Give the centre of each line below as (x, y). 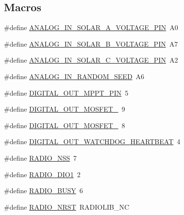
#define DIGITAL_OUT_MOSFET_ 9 (65, 109)
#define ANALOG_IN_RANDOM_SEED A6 (74, 76)
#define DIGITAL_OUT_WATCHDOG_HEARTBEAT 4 (92, 141)
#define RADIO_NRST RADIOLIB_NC (67, 207)
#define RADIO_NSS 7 (41, 157)
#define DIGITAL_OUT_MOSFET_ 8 (65, 125)
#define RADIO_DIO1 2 (42, 174)
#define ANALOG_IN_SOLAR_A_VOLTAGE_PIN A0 (91, 27)
